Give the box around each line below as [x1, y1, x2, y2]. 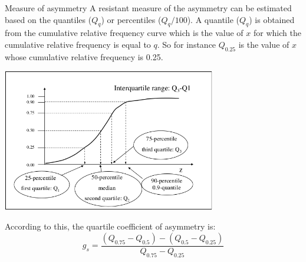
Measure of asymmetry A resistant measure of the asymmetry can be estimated [5, 2, 292, 14]
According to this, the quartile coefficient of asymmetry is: [5, 220, 216, 232]
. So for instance [157, 38, 216, 50]
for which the [254, 27, 301, 39]
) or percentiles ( [101, 13, 162, 25]
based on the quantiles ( [5, 13, 92, 25]
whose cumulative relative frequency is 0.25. [5, 50, 163, 63]
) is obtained [249, 13, 295, 25]
